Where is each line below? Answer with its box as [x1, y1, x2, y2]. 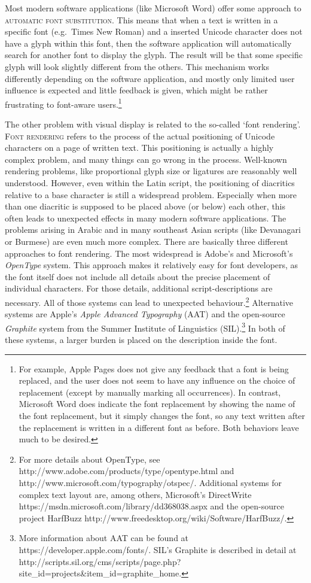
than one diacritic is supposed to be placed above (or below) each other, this [5, 200, 286, 212]
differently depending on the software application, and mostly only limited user [5, 72, 295, 84]
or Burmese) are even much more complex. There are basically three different [5, 235, 288, 247]
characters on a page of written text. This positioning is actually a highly [5, 141, 274, 154]
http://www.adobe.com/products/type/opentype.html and [19, 464, 234, 477]
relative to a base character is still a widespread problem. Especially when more [5, 188, 297, 201]
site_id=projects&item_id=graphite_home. [19, 567, 182, 579]
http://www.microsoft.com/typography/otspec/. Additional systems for [19, 476, 282, 488]
